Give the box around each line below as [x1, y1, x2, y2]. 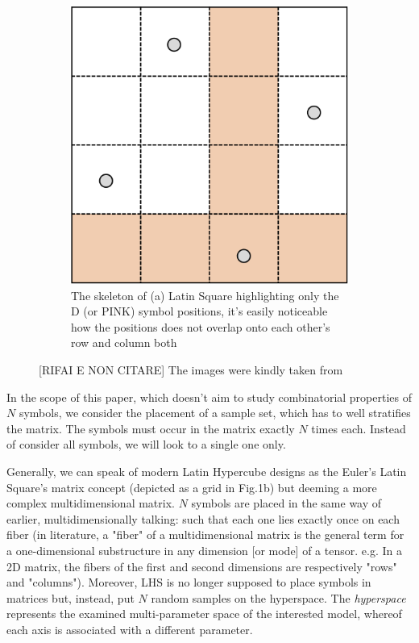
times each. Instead [311, 420, 406, 436]
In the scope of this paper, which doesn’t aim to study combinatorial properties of [6, 388, 413, 405]
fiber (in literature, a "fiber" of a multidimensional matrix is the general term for [6, 526, 404, 543]
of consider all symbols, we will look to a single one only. [6, 436, 286, 453]
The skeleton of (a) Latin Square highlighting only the [71, 286, 339, 303]
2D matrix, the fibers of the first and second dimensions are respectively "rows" [6, 557, 397, 574]
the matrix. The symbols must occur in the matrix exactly [6, 420, 295, 436]
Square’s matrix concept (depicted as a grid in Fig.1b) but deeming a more [6, 478, 377, 495]
